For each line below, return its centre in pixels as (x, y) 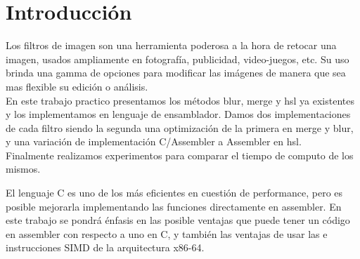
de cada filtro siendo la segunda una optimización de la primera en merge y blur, (180, 127)
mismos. (23, 169)
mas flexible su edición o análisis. (77, 86)
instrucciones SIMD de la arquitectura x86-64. (105, 247)
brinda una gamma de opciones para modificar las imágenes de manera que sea (176, 73)
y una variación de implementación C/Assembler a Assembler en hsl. (154, 141)
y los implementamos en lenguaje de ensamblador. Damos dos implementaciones (178, 114)
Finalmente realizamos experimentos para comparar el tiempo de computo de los (180, 155)
